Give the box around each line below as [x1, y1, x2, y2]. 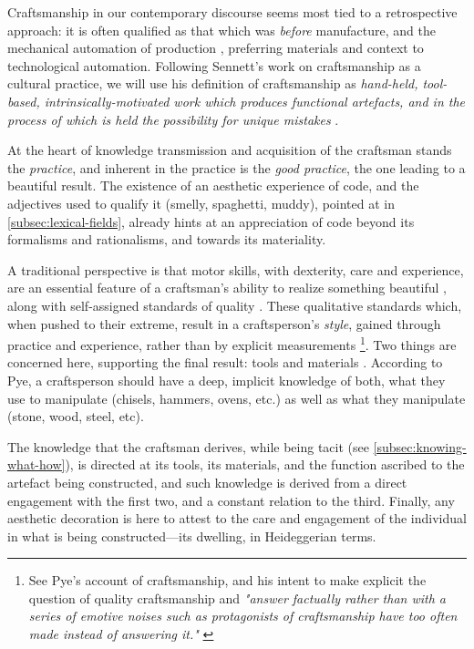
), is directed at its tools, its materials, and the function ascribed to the [65, 455, 465, 474]
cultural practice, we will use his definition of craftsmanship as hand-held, [7, 74, 418, 93]
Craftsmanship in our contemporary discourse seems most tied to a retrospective [7, 3, 458, 21]
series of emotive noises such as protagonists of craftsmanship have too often [28, 606, 458, 625]
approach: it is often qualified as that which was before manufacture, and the [7, 20, 436, 39]
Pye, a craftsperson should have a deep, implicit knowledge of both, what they [7, 370, 446, 389]
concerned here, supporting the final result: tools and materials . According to [7, 353, 443, 372]
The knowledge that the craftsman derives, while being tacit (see [7, 437, 369, 456]
